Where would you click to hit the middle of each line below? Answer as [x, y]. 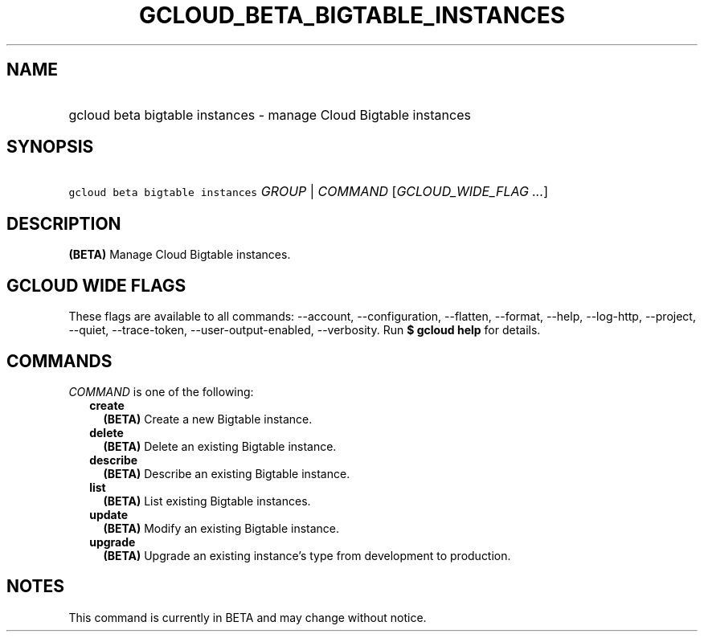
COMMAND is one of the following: [161, 391]
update [109, 514]
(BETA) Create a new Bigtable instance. [208, 419]
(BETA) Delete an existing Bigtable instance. [220, 446]
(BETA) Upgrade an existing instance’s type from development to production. [307, 555]
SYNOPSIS [50, 147]
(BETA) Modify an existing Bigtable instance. [221, 528]
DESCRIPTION [64, 223]
